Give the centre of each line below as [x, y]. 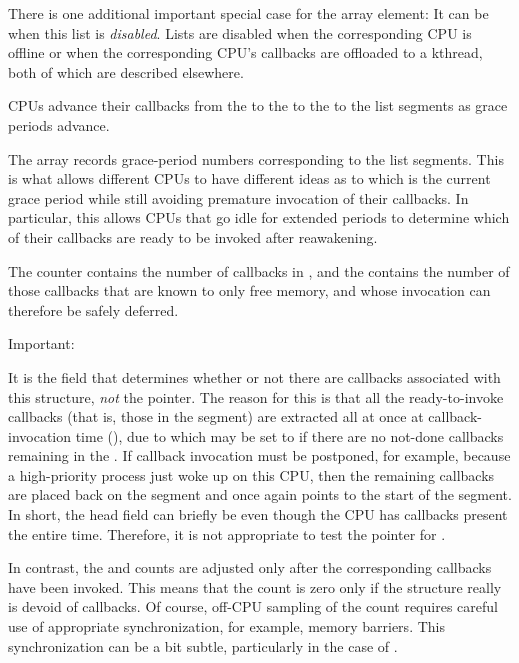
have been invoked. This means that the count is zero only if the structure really [255, 586]
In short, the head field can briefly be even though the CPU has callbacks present [258, 514]
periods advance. [59, 124]
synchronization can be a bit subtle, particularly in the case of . [203, 645]
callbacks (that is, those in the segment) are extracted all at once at [216, 416]
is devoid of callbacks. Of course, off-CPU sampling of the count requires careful [253, 606]
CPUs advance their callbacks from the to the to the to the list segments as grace [258, 105]
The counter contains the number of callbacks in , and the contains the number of [259, 270]
